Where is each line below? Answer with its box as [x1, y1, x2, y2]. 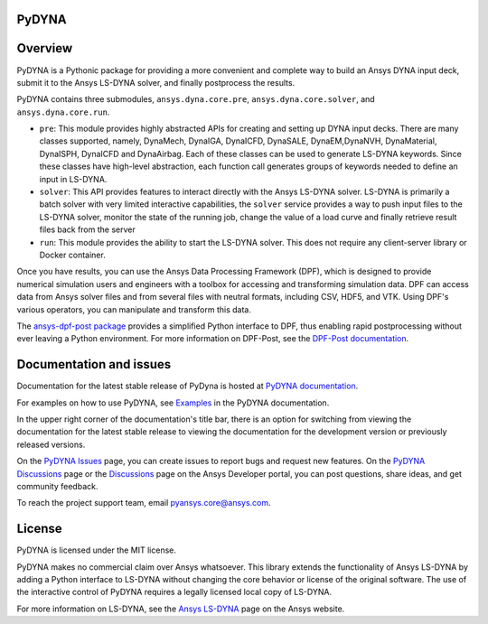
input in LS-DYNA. [39, 173, 108, 184]
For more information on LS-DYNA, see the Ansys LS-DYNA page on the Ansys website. [16, 603, 345, 614]
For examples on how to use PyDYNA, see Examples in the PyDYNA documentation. [16, 397, 330, 408]
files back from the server [39, 224, 136, 235]
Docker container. [39, 249, 106, 260]
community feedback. [16, 480, 99, 491]
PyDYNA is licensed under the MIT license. [16, 545, 176, 555]
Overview [16, 41, 73, 56]
